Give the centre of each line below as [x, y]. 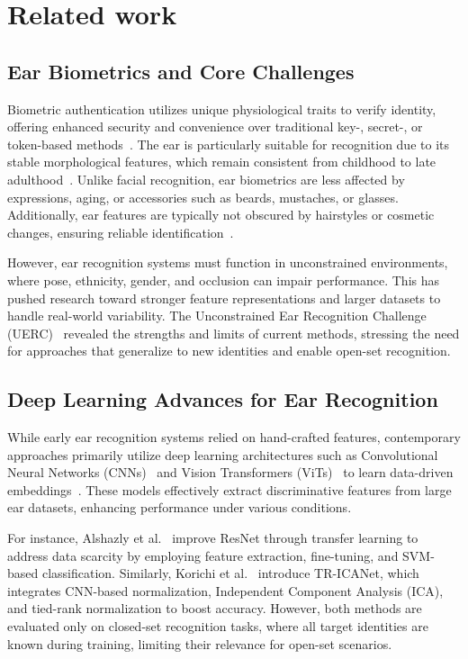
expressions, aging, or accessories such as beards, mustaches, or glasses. [203, 197]
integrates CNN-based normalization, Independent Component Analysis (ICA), [225, 590]
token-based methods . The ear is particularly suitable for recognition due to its [228, 144]
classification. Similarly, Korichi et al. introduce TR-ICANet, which [230, 573]
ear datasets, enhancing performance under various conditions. [180, 507]
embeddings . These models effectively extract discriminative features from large [229, 489]
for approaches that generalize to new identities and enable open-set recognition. [229, 351]
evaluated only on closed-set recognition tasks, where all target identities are [218, 626]
